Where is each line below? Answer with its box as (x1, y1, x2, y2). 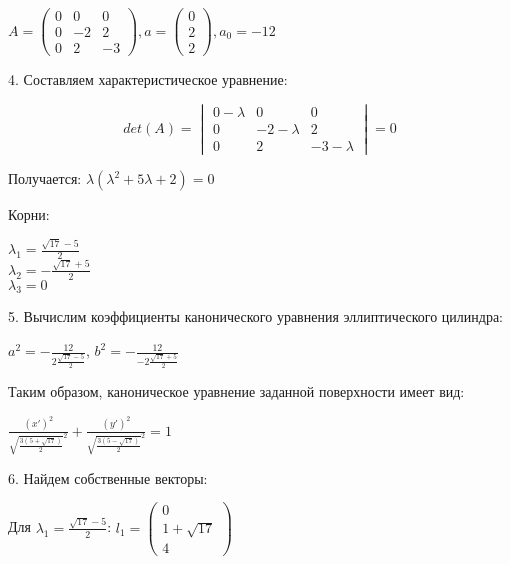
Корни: (8, 204, 50, 225)
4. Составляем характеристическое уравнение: (8, 69, 288, 90)
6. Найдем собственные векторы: (8, 467, 208, 488)
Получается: (8, 168, 82, 189)
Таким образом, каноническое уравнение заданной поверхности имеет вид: (8, 381, 465, 402)
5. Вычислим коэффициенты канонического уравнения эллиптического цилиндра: (8, 306, 503, 327)
